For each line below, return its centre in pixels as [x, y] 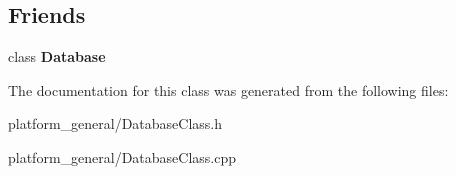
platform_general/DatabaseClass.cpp [122, 156]
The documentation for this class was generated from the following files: [228, 89]
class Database [57, 56]
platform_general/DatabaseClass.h [115, 123]
